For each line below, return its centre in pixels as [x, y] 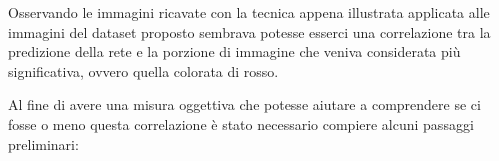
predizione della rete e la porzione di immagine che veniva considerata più [234, 51]
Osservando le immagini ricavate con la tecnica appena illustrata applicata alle [249, 12]
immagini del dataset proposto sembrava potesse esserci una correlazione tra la [249, 31]
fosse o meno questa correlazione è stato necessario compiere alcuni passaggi [241, 123]
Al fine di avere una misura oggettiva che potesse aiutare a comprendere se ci [244, 104]
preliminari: [43, 143]
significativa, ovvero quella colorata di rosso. [143, 70]
